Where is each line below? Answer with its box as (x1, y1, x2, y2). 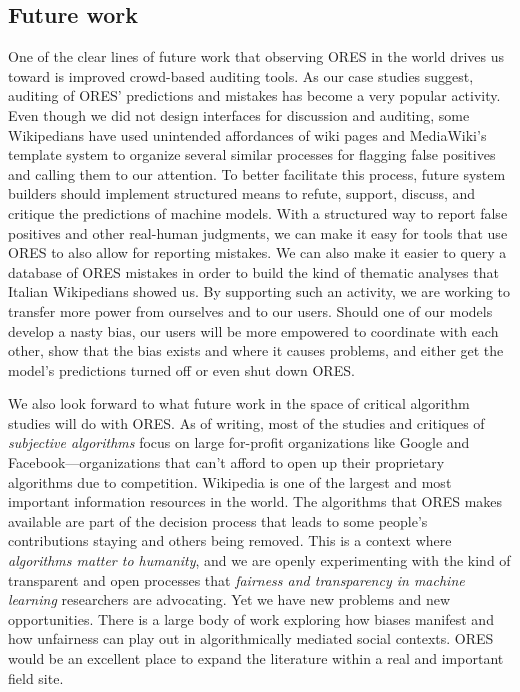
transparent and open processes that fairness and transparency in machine (8, 569, 465, 590)
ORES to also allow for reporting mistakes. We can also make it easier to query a (8, 242, 507, 263)
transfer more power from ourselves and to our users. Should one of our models (8, 300, 493, 321)
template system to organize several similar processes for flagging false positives (8, 144, 496, 165)
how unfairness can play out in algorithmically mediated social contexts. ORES (8, 628, 494, 649)
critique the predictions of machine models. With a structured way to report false (8, 202, 508, 223)
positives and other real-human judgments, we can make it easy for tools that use (8, 222, 508, 243)
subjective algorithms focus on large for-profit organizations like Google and (8, 432, 470, 453)
